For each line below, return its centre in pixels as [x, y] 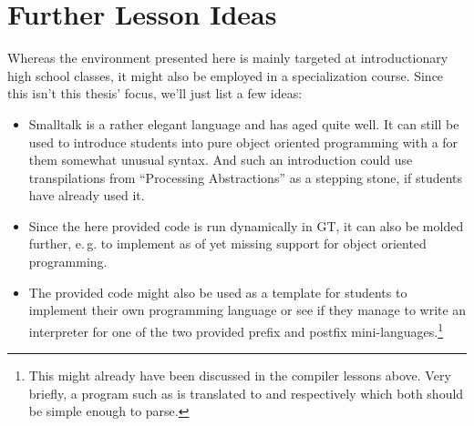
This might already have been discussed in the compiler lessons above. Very [240, 375]
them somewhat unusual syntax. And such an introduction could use [221, 160]
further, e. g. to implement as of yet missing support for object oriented [227, 243]
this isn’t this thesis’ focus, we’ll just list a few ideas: [155, 93]
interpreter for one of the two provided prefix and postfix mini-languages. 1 [236, 330]
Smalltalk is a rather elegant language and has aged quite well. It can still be [244, 123]
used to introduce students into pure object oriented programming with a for [243, 142]
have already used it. [87, 195]
